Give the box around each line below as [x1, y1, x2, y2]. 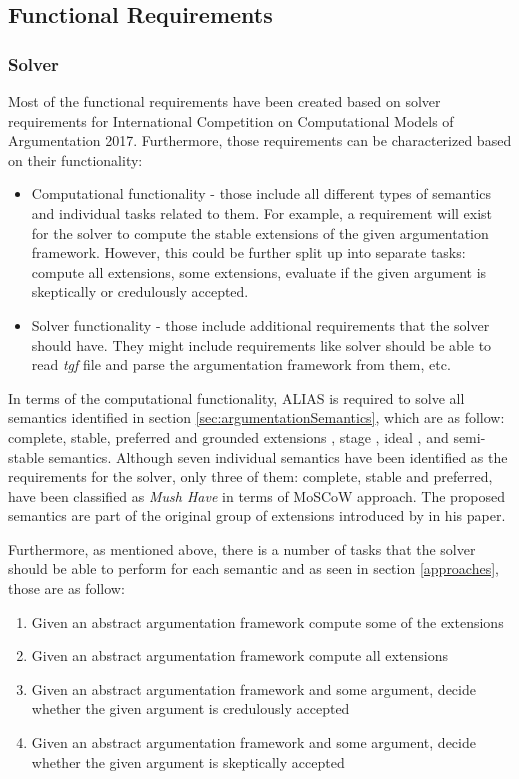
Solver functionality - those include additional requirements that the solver [31, 314, 490, 335]
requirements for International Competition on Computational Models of [8, 110, 454, 131]
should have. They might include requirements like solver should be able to [31, 334, 492, 355]
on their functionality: [8, 149, 143, 170]
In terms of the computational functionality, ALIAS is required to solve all [8, 387, 465, 408]
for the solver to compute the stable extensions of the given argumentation [31, 222, 489, 243]
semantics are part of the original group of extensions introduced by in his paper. [8, 505, 506, 526]
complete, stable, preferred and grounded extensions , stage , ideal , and [8, 426, 449, 447]
